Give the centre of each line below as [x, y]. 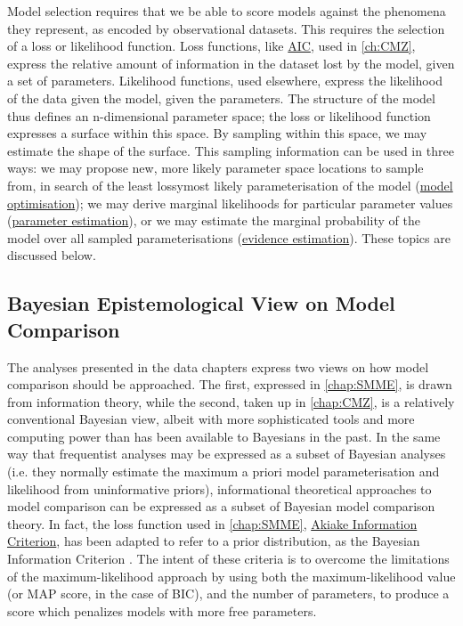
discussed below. [52, 255]
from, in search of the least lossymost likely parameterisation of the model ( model [230, 185]
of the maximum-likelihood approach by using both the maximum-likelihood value [231, 576]
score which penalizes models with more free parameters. [162, 610]
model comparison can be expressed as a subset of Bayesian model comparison [221, 506]
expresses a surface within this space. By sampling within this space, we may [217, 133]
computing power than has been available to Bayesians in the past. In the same [224, 436]
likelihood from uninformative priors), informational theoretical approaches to [219, 488]
